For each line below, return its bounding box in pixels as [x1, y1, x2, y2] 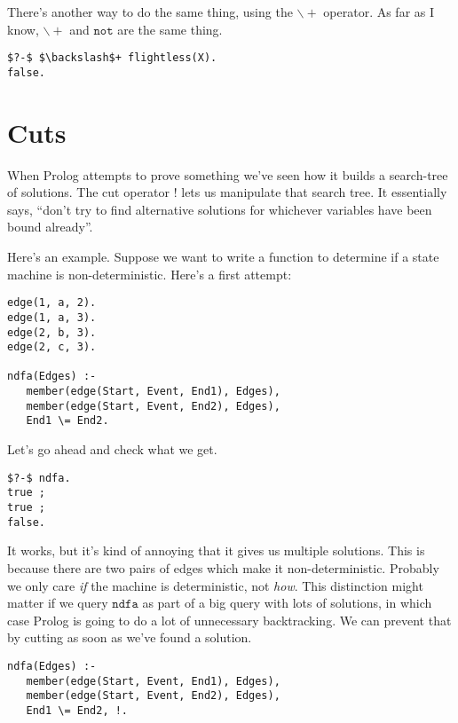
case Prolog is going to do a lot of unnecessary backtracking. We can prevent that [7, 610, 452, 629]
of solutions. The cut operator [7, 183, 170, 201]
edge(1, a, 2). [7, 296, 97, 310]
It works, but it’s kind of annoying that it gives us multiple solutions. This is [7, 541, 425, 560]
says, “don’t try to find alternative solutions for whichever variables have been [7, 200, 432, 218]
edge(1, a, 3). [7, 310, 97, 324]
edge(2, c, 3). [7, 341, 97, 354]
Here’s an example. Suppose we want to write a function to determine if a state [7, 248, 439, 265]
